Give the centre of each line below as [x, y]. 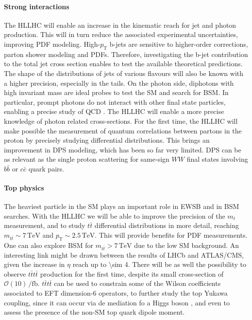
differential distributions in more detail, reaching [167, 225]
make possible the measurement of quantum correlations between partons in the [123, 130]
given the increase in [34, 264]
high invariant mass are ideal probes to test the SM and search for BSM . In [116, 92]
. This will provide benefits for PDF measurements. [171, 235]
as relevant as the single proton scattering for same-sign [87, 159]
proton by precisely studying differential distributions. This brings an [107, 140]
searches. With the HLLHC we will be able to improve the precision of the [115, 216]
